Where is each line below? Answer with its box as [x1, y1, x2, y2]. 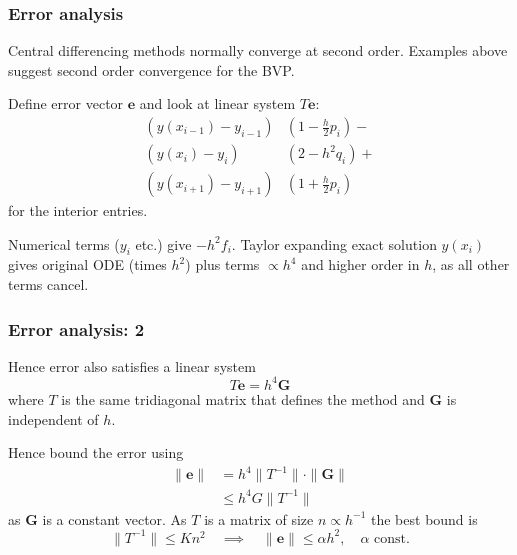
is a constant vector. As [42, 508, 187, 529]
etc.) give [135, 233, 192, 254]
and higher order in [301, 254, 420, 275]
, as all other [432, 254, 510, 275]
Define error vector [8, 93, 124, 114]
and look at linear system [139, 93, 296, 114]
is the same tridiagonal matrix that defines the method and [61, 388, 425, 409]
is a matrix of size [204, 508, 314, 529]
